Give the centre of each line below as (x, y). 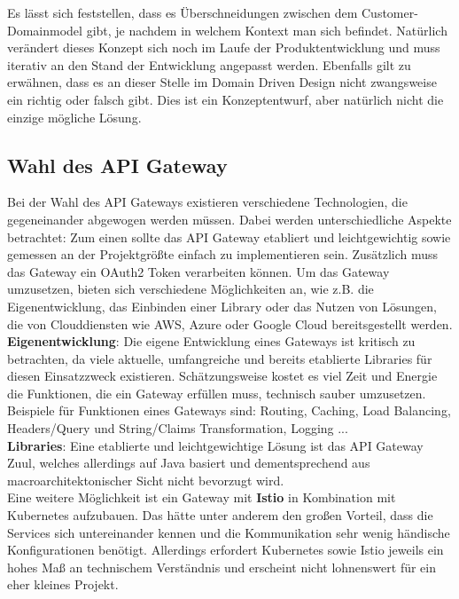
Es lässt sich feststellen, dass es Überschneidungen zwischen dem (183, 12)
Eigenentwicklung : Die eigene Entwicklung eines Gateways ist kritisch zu (211, 341)
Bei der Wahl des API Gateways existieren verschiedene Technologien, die (207, 202)
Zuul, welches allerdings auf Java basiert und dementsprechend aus (189, 463)
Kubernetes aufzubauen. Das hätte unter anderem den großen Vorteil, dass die (220, 515)
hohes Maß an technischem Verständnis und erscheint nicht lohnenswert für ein (222, 567)
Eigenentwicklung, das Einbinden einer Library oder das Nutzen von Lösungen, (222, 306)
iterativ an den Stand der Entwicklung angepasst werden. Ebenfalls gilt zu (209, 64)
